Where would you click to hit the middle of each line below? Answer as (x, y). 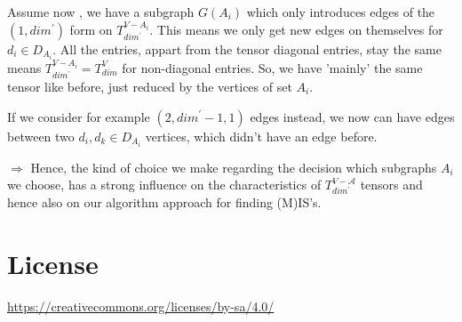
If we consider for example (79, 116)
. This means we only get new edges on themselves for (296, 29)
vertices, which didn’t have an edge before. (261, 136)
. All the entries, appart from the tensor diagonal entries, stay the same (247, 48)
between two (41, 136)
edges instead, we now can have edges (352, 116)
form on (91, 29)
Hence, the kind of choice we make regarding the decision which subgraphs (234, 167)
